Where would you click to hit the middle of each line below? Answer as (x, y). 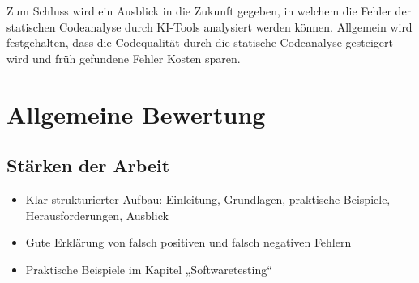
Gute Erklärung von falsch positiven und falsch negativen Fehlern (188, 242)
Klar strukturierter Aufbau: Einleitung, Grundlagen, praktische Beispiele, (208, 199)
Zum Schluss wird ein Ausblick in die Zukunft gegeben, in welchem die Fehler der (209, 11)
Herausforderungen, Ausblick (97, 215)
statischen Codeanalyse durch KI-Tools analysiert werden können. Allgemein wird (209, 26)
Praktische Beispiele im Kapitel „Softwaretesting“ (149, 269)
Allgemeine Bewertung (136, 114)
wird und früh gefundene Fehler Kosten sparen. (124, 58)
